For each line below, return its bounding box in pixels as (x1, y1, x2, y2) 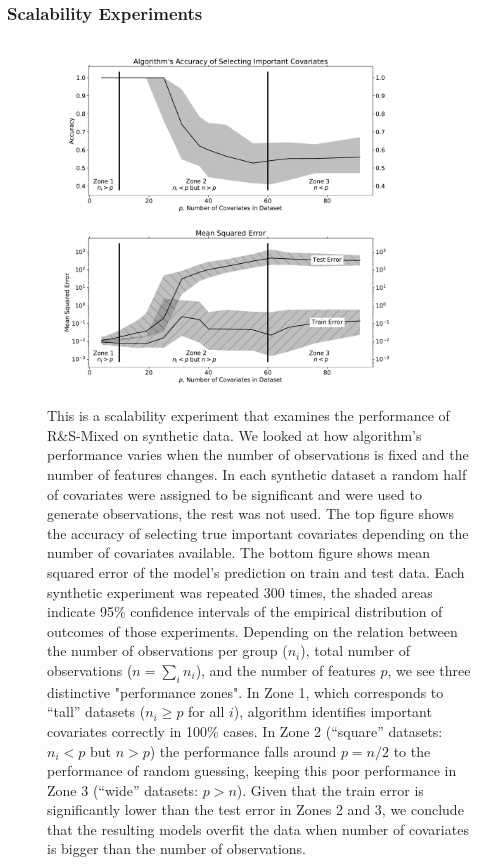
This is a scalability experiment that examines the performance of (47, 405, 450, 426)
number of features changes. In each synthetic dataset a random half (47, 463, 467, 484)
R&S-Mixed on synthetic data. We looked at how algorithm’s (47, 424, 422, 445)
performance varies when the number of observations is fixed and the (47, 444, 469, 465)
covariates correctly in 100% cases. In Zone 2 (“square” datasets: (47, 720, 443, 741)
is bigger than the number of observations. (47, 838, 306, 859)
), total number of (300, 640, 410, 661)
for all (188, 701, 225, 722)
